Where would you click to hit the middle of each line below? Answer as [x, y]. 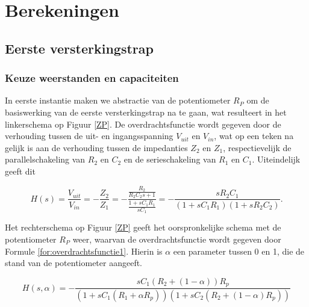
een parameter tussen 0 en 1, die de [239, 251]
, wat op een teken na [254, 136]
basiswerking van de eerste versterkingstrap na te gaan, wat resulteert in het [146, 112]
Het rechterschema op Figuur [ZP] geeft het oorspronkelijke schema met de [143, 227]
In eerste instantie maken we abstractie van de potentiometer [118, 100]
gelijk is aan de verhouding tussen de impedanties [96, 147]
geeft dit [20, 171]
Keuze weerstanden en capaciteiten [92, 78]
